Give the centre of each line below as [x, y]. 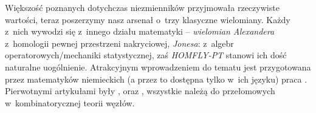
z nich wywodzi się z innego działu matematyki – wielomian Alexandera [140, 31]
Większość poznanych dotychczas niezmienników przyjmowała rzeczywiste [142, 7]
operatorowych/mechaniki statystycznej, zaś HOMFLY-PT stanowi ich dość [146, 55]
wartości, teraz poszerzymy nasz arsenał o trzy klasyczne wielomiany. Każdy [148, 19]
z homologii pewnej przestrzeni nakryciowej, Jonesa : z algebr [119, 43]
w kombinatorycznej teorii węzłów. [70, 102]
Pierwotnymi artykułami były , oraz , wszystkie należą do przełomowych [140, 91]
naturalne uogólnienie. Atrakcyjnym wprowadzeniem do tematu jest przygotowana [158, 67]
